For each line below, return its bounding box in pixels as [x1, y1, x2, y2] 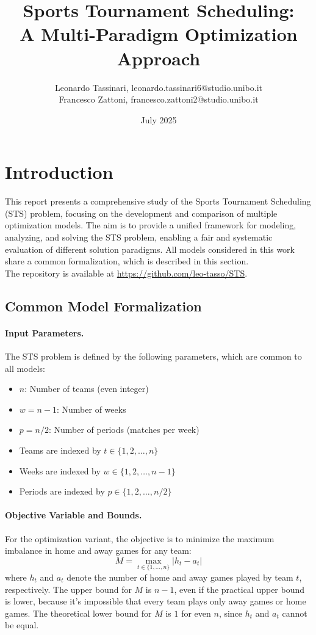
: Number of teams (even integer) [24, 382, 149, 395]
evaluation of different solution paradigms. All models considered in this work [5, 242, 295, 255]
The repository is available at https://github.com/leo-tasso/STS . [5, 266, 248, 279]
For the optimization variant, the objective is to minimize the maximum [5, 532, 275, 545]
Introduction [5, 159, 113, 184]
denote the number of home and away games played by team [66, 570, 293, 583]
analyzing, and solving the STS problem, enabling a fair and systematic [5, 231, 273, 243]
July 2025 [140, 113, 177, 126]
